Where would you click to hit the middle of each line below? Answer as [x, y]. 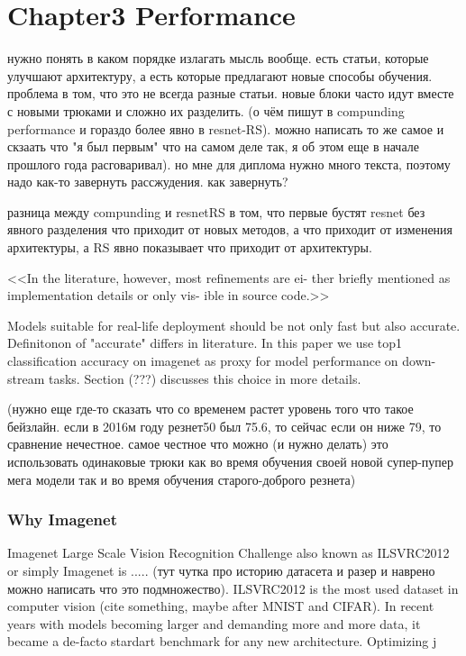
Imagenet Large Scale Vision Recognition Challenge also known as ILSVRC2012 [228, 553]
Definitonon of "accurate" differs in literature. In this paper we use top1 [205, 343]
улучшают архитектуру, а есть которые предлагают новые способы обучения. [220, 75]
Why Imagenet [62, 519]
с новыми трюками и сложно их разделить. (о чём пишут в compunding [206, 110]
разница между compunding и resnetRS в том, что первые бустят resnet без [216, 211]
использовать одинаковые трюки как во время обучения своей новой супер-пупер [231, 461]
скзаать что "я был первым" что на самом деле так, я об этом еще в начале [213, 146]
